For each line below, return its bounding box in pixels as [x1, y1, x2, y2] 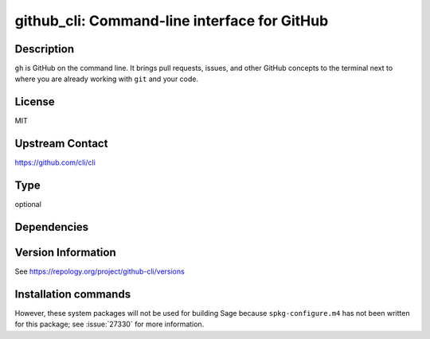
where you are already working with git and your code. [14, 74, 199, 84]
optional [14, 200, 41, 209]
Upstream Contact [14, 137, 108, 150]
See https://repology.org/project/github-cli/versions [14, 267, 185, 276]
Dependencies [14, 220, 89, 234]
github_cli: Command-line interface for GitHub [14, 12, 329, 29]
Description [14, 42, 75, 56]
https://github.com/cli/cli [14, 158, 96, 167]
